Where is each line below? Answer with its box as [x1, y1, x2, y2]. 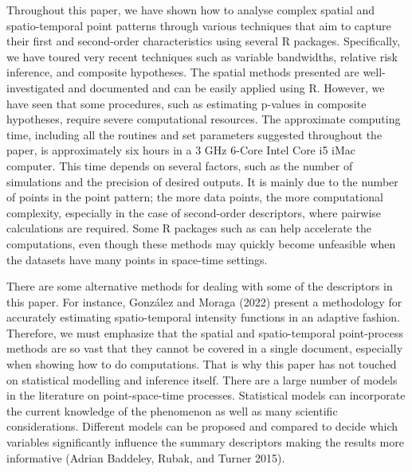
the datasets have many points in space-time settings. [6, 251, 268, 267]
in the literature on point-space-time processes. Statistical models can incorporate [6, 387, 406, 404]
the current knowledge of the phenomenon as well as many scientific [6, 402, 338, 419]
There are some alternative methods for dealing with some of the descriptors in [6, 278, 393, 295]
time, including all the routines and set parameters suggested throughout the [6, 126, 383, 142]
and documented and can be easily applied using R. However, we [68, 79, 385, 96]
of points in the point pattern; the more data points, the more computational [6, 189, 383, 205]
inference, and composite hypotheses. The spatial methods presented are [6, 64, 359, 80]
